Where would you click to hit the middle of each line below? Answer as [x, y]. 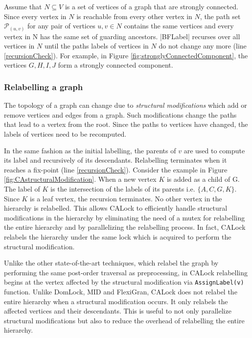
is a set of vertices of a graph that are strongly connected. [151, 6]
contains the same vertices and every [179, 26]
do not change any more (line [203, 46]
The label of [22, 189]
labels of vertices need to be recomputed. [65, 134]
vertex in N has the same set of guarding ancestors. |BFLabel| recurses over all [122, 36]
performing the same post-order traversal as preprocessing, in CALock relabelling [126, 272]
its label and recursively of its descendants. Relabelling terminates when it [115, 160]
